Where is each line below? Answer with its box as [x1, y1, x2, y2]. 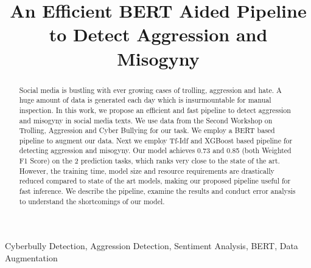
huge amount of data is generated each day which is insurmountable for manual [19, 95, 271, 105]
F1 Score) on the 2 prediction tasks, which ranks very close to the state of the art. [19, 156, 280, 166]
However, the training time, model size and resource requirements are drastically [19, 165, 274, 176]
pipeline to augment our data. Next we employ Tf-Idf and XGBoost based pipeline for [19, 135, 293, 145]
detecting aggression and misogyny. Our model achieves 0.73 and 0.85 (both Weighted [19, 145, 292, 156]
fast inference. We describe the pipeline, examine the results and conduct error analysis [19, 186, 296, 196]
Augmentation [5, 252, 58, 264]
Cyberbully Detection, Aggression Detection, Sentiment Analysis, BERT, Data [5, 239, 298, 252]
